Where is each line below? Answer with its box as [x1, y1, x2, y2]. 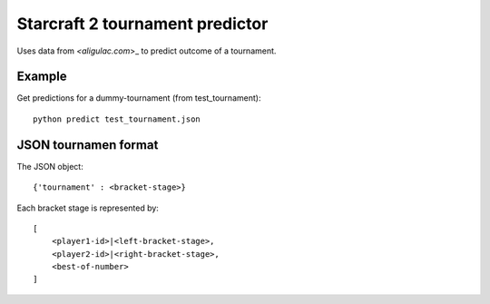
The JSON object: [16, 161, 83, 172]
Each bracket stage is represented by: [16, 202, 159, 213]
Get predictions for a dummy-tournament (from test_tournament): [16, 93, 261, 103]
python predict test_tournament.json [33, 113, 201, 124]
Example [16, 69, 67, 84]
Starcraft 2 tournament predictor [16, 14, 269, 34]
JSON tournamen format [16, 137, 159, 152]
